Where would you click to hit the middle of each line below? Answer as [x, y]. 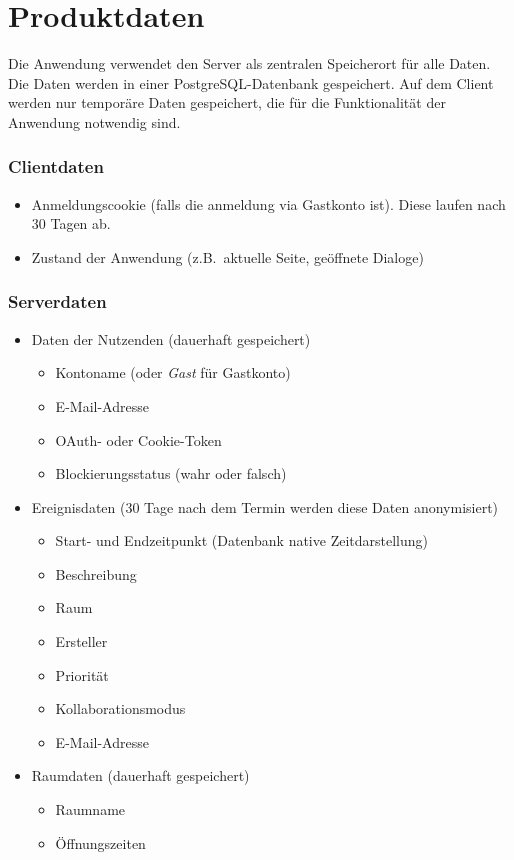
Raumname [90, 809]
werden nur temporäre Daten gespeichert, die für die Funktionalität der [227, 102]
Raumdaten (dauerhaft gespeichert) [140, 775]
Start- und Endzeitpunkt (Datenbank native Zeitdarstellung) [241, 540]
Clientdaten [56, 166]
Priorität [82, 674]
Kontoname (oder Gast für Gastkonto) [173, 372]
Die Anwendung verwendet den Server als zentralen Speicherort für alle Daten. [249, 63]
